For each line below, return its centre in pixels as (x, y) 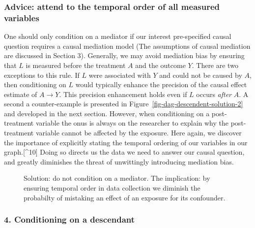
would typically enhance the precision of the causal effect (161, 84)
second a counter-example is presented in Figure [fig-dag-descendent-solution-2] (124, 104)
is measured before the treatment (76, 65)
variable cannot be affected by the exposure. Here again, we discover (139, 133)
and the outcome (160, 65)
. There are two (215, 65)
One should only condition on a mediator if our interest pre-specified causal (118, 36)
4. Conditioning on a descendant (70, 219)
